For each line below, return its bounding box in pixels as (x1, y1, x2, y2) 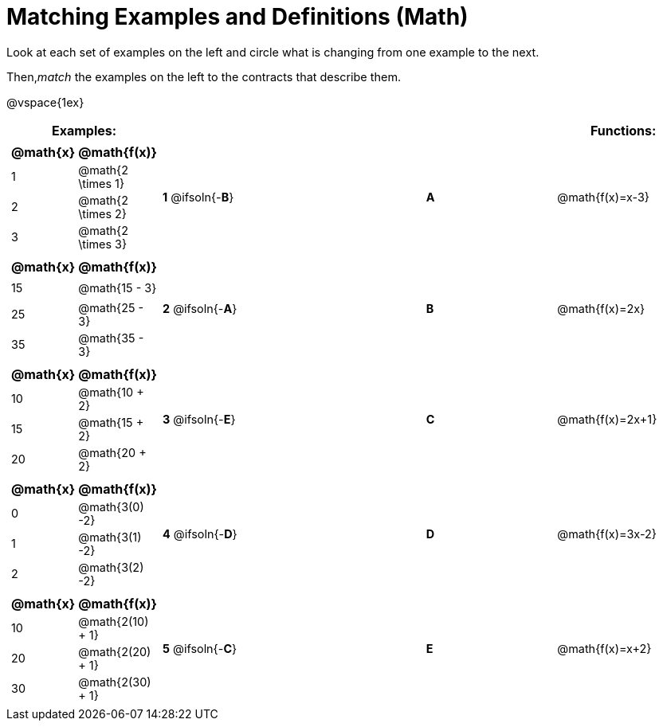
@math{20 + (78, 445, 147, 459)
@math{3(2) (78, 560, 144, 574)
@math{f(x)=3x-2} (557, 527, 657, 541)
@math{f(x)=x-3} (557, 190, 649, 205)
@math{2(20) (78, 644, 151, 659)
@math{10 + (78, 385, 144, 399)
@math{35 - (78, 330, 144, 345)
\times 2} (78, 206, 127, 221)
